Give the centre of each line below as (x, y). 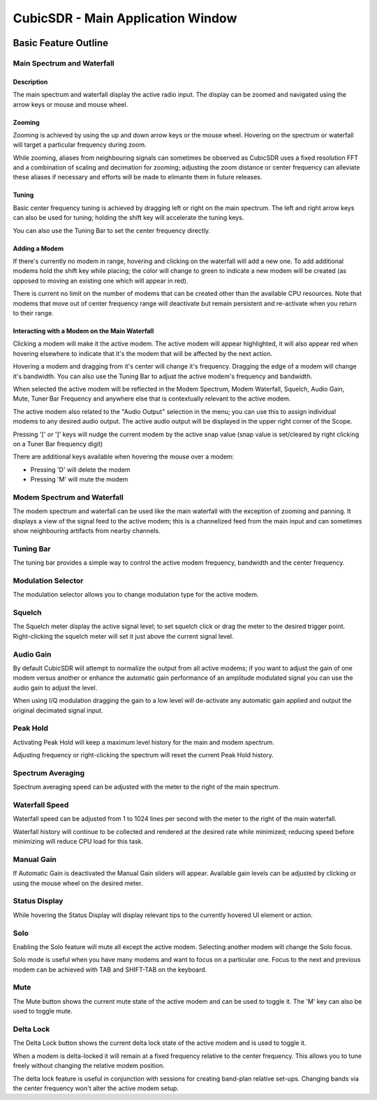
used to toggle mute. (43, 1011)
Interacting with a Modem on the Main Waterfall (83, 331)
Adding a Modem (38, 248)
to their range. (33, 313)
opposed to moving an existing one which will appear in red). (101, 281)
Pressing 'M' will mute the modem (79, 480)
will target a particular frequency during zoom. (80, 145)
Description (30, 82)
